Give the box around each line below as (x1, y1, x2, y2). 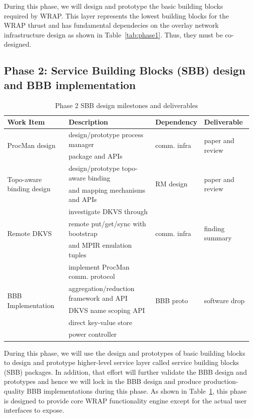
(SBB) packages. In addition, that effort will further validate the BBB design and (4, 366, 247, 377)
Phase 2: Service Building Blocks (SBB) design (4, 63, 246, 78)
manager (68, 139, 94, 149)
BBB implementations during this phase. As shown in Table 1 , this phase (27, 385, 247, 396)
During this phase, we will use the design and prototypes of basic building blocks (4, 347, 245, 358)
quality (4, 385, 25, 396)
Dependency (155, 117, 198, 127)
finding (204, 223, 225, 233)
